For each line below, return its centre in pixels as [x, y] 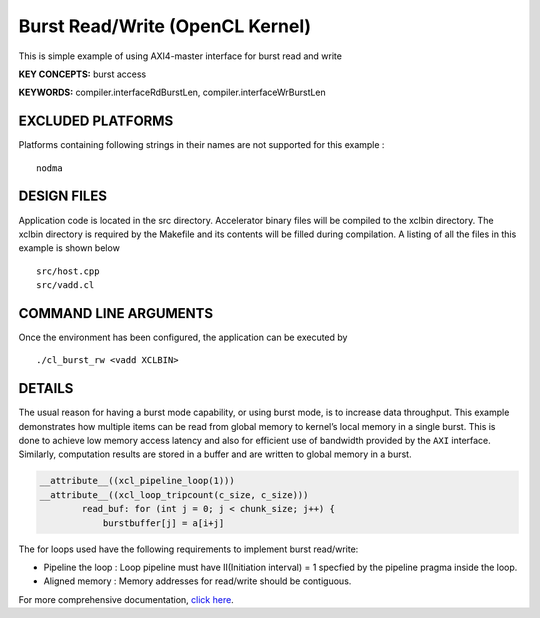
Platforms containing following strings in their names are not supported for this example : [201, 145]
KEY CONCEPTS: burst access [82, 74]
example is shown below [69, 248]
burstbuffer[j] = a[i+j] [163, 523]
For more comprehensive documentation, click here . [126, 599]
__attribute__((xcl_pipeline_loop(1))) [137, 481]
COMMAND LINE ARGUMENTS [116, 313]
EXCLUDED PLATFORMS [96, 121]
